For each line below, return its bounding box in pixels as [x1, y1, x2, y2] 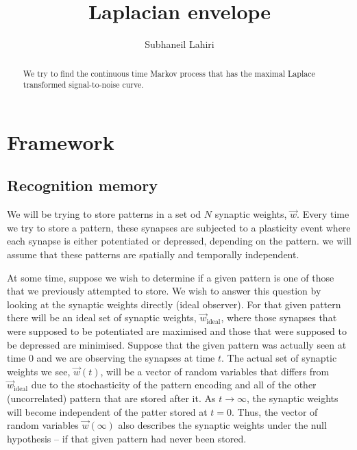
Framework [7, 127, 114, 155]
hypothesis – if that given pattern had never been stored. [7, 431, 247, 445]
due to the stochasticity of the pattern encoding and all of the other [31, 377, 317, 392]
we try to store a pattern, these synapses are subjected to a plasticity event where [7, 220, 351, 234]
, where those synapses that [221, 310, 337, 325]
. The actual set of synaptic [221, 351, 337, 365]
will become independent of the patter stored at [7, 404, 208, 418]
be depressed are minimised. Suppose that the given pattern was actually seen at [7, 337, 347, 351]
